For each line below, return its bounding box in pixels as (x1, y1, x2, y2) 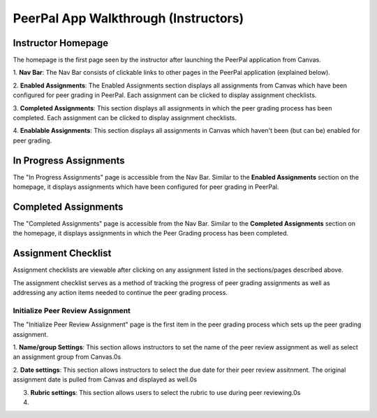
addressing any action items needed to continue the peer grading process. (13, 289, 228, 297)
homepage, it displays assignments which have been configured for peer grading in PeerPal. (13, 182, 279, 192)
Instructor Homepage (13, 37, 108, 49)
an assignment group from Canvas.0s (13, 353, 121, 361)
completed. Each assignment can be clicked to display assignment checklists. (13, 114, 237, 122)
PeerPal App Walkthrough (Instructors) (13, 10, 244, 26)
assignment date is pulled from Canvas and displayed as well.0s (13, 375, 198, 384)
